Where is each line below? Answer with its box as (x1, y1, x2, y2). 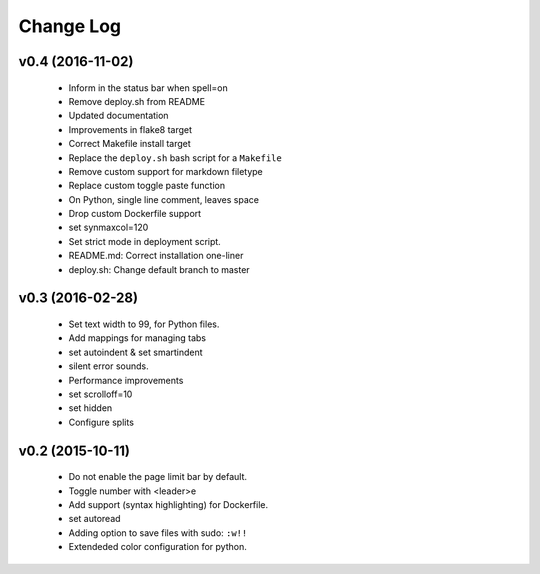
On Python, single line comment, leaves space (68, 193, 260, 205)
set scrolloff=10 (68, 388, 133, 400)
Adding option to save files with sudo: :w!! (68, 526, 248, 539)
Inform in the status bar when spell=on (68, 81, 229, 94)
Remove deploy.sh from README (68, 95, 205, 107)
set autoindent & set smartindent (68, 346, 204, 358)
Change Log (18, 15, 122, 37)
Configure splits (68, 416, 135, 428)
